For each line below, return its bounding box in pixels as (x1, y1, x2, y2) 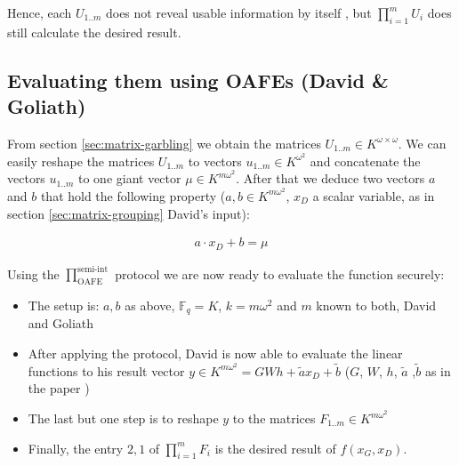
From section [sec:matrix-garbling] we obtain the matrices (7, 133, 321, 152)
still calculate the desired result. (7, 22, 181, 41)
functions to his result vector (28, 361, 185, 380)
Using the (7, 264, 60, 283)
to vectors (188, 151, 242, 170)
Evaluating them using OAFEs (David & (7, 66, 389, 93)
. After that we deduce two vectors (236, 169, 425, 188)
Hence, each (7, 4, 72, 21)
